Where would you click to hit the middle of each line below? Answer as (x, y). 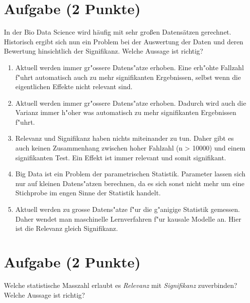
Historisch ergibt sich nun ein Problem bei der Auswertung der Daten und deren (124, 41)
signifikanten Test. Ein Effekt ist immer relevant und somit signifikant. (121, 157)
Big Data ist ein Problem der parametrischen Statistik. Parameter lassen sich (130, 174)
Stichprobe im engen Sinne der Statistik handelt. (88, 193)
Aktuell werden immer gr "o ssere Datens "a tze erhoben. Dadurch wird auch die (131, 103)
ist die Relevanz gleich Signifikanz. (67, 228)
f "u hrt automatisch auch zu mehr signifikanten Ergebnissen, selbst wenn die (128, 77)
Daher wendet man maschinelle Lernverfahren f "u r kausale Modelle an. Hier (128, 218)
